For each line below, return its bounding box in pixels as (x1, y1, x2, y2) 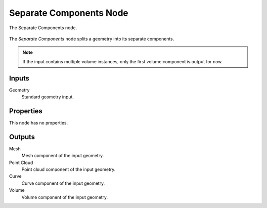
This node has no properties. (9, 120, 68, 125)
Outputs (9, 132, 35, 141)
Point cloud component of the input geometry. (21, 166, 116, 172)
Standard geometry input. (21, 94, 74, 100)
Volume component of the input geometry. (21, 194, 108, 200)
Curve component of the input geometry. (21, 180, 105, 186)
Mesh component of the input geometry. (21, 153, 104, 159)
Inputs (9, 74, 30, 83)
